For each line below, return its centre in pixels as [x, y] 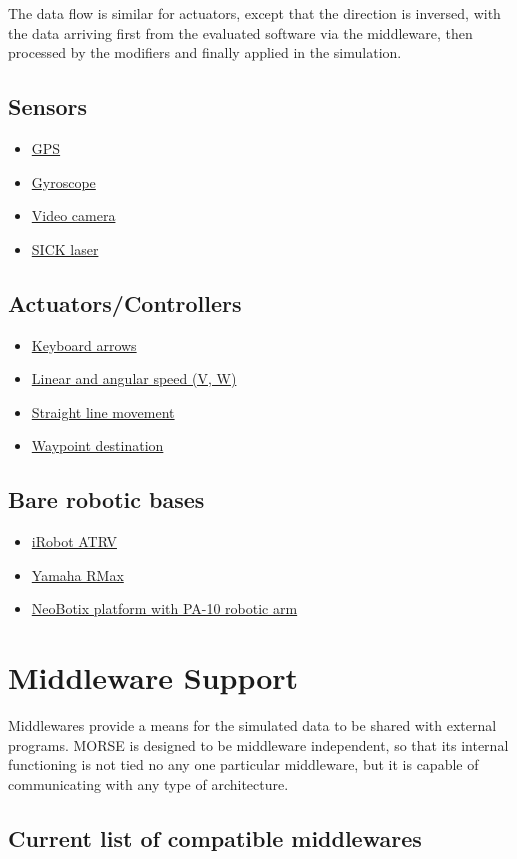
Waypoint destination [97, 445]
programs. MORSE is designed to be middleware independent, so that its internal [258, 744]
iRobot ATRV [74, 541]
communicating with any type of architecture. [148, 783]
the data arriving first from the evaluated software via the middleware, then [240, 32]
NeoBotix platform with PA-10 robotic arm [164, 608]
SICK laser [65, 248]
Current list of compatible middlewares [215, 837]
